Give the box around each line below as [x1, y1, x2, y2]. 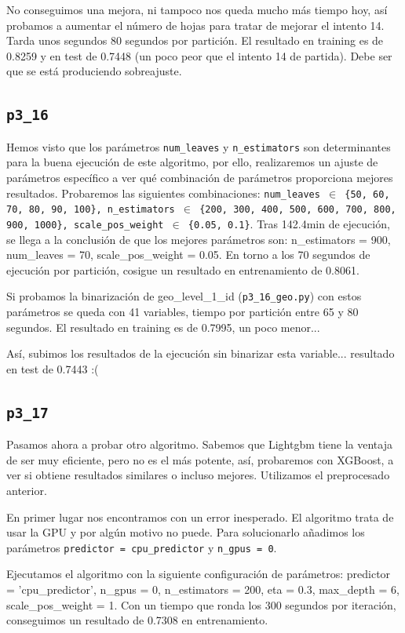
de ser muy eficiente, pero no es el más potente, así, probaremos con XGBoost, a [6, 451, 394, 467]
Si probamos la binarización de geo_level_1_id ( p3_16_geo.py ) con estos [6, 288, 362, 304]
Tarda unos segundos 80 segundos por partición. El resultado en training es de [6, 32, 384, 49]
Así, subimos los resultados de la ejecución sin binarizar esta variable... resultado [6, 345, 395, 362]
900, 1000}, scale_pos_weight [6, 219, 164, 231]
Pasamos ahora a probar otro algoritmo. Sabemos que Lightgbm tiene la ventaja [6, 436, 392, 453]
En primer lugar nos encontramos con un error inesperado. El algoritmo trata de [6, 508, 394, 525]
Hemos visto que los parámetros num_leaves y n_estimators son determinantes [6, 138, 391, 155]
